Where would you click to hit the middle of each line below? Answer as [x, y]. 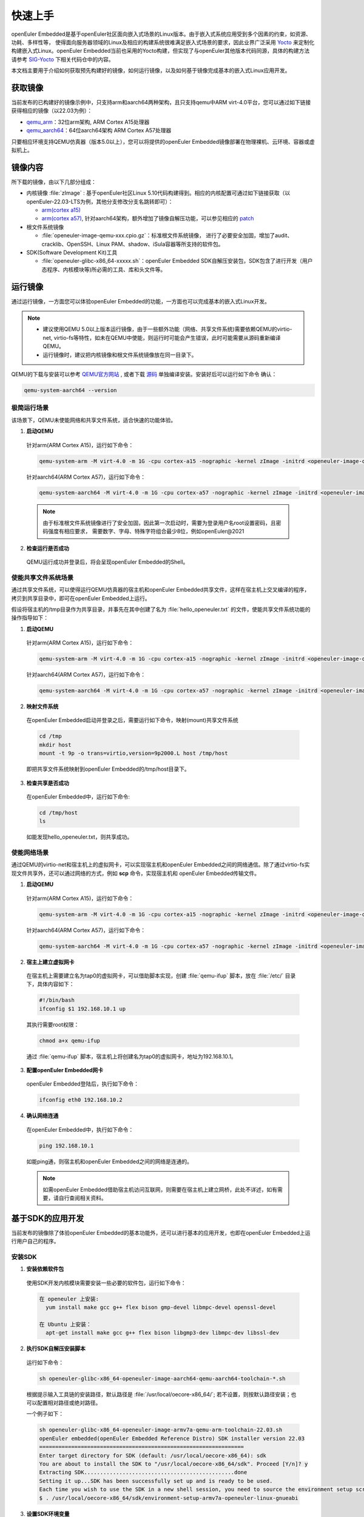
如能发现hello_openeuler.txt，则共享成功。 [79, 837]
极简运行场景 [30, 408]
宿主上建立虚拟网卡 [50, 962]
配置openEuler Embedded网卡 [65, 1070]
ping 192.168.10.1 [66, 1146]
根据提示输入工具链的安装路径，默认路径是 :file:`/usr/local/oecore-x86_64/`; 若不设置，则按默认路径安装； [159, 1394]
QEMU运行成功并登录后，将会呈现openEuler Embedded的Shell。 [107, 562]
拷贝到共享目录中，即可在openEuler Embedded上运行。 [81, 598]
